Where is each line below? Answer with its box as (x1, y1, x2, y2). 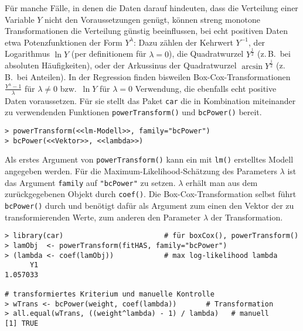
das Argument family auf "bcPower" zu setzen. (5, 176, 176, 188)
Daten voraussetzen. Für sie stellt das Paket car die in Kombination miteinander (5, 94, 296, 106)
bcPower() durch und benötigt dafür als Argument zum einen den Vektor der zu (5, 199, 294, 211)
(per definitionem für (71, 47, 147, 60)
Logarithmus (5, 47, 50, 60)
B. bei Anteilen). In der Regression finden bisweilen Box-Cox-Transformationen (5, 71, 291, 83)
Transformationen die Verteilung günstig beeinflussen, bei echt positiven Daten (5, 25, 288, 37)
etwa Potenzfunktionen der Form (5, 36, 122, 48)
